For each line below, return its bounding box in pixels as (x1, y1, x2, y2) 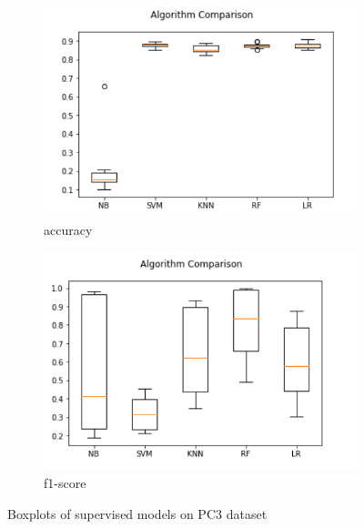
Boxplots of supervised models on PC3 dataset (7, 504, 268, 523)
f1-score (44, 473, 86, 492)
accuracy (44, 219, 93, 239)
